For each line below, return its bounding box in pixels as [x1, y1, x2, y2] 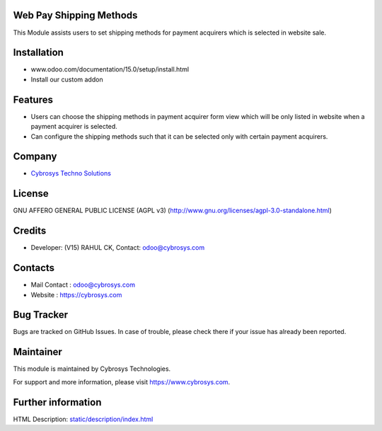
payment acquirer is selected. [30, 122, 117, 131]
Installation [13, 47, 64, 59]
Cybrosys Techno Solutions [30, 169, 111, 178]
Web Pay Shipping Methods [13, 9, 138, 21]
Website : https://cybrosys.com [30, 290, 122, 299]
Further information [13, 396, 102, 408]
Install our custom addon [30, 75, 103, 84]
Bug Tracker [13, 309, 69, 321]
